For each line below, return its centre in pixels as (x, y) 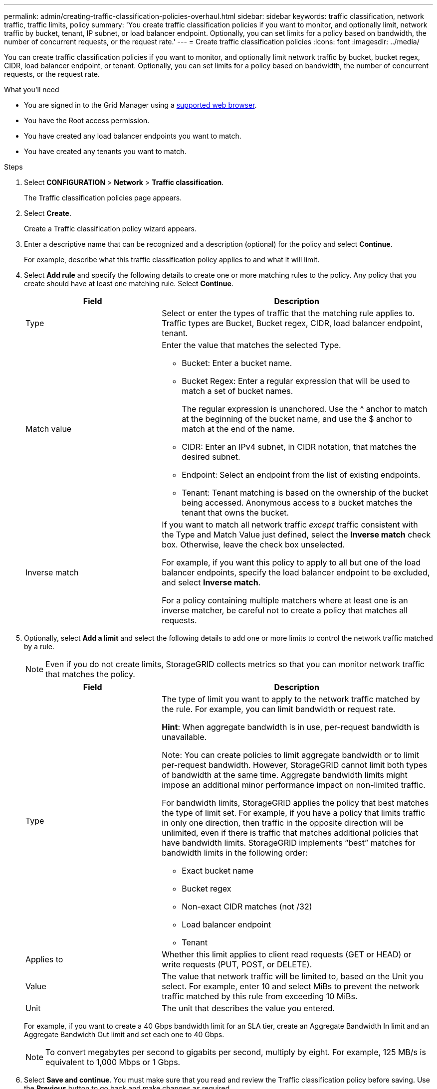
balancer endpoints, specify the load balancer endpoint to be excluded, (296, 572)
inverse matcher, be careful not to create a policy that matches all (285, 610)
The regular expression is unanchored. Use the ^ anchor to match (305, 409)
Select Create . (48, 213)
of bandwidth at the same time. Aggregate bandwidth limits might (285, 775)
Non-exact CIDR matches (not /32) (247, 907)
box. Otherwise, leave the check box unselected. (253, 544)
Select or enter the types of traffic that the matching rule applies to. (288, 313)
